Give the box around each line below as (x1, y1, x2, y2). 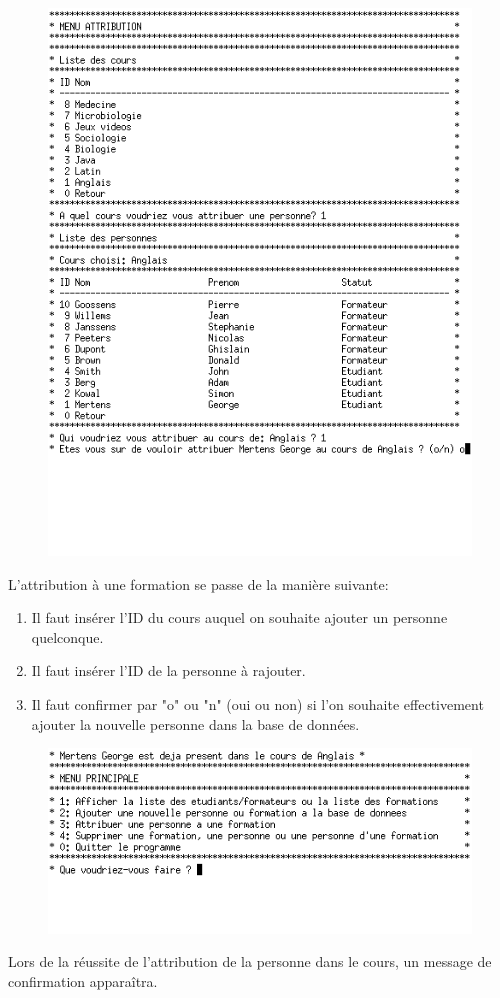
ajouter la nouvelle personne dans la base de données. (31, 713, 360, 734)
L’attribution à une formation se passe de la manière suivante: (8, 573, 389, 594)
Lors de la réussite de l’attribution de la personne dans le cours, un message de (8, 951, 492, 972)
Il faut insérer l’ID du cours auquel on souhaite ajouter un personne (31, 607, 448, 628)
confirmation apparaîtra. (8, 971, 158, 991)
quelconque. (31, 626, 104, 647)
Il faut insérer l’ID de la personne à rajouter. (31, 660, 306, 681)
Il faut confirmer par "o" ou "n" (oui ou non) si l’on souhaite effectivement (31, 693, 484, 714)
